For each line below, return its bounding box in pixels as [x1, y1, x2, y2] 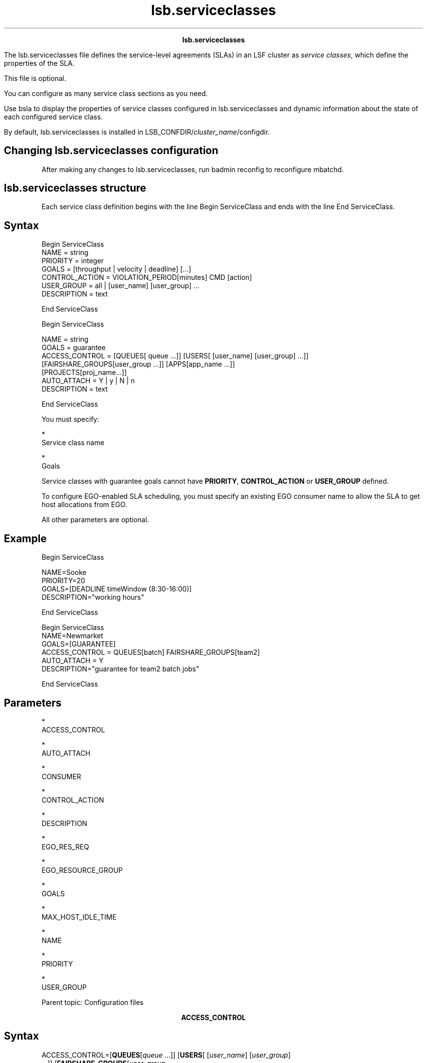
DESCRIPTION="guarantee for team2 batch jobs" [41, 665, 199, 673]
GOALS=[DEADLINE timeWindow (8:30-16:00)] [41, 585, 192, 593]
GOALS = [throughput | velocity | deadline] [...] [41, 265, 192, 274]
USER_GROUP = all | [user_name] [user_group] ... [41, 281, 199, 290]
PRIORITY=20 [41, 576, 85, 585]
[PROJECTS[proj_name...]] [41, 368, 127, 377]
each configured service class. [4, 112, 103, 121]
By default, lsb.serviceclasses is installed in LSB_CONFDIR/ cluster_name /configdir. [4, 127, 270, 136]
